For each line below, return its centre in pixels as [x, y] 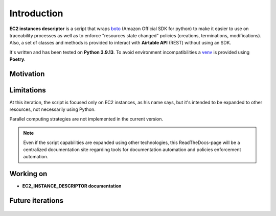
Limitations [28, 90]
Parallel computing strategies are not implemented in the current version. [86, 119]
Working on [28, 174]
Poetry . [17, 59]
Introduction [36, 13]
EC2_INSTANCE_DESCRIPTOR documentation [72, 186]
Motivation [27, 74]
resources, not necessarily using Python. [52, 109]
